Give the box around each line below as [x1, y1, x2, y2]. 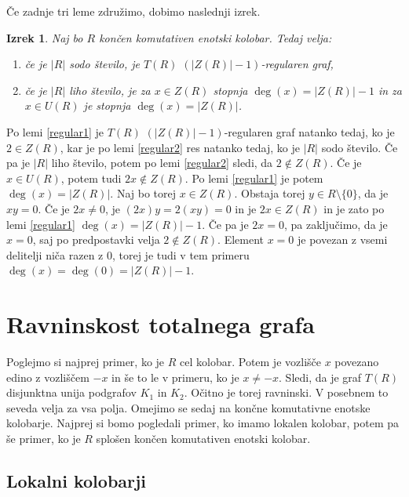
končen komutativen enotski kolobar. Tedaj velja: [99, 29, 332, 45]
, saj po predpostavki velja [32, 231, 160, 248]
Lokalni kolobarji [6, 468, 147, 492]
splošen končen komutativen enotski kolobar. [96, 430, 311, 446]
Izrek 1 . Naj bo [6, 29, 83, 45]
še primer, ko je [6, 430, 81, 446]
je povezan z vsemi [298, 231, 388, 248]
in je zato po [323, 200, 385, 216]
